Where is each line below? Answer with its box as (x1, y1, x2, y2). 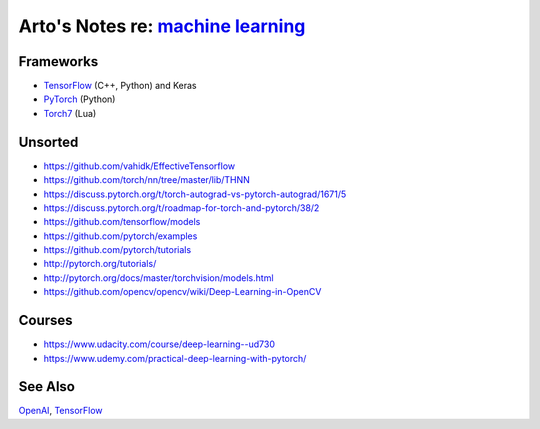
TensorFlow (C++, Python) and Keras (43, 80, 197, 92)
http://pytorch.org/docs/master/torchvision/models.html (43, 271, 274, 284)
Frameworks (18, 53, 99, 70)
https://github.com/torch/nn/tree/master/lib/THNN (43, 174, 250, 186)
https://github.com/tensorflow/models (43, 216, 201, 228)
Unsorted (18, 133, 79, 150)
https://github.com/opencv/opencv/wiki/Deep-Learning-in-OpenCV (43, 286, 322, 298)
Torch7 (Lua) (43, 107, 97, 119)
